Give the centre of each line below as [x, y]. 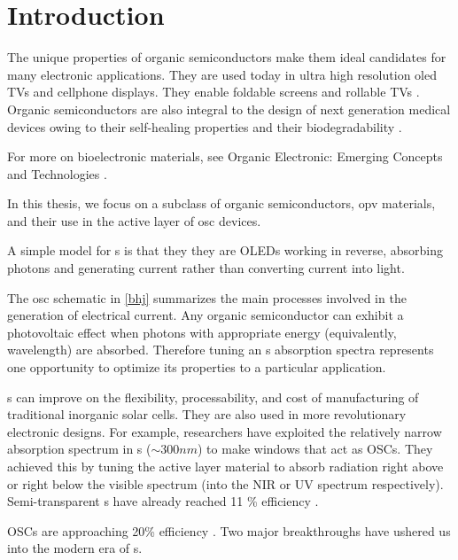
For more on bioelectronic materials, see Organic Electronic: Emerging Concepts [225, 156]
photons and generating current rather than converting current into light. [206, 268]
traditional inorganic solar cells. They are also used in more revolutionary [207, 414]
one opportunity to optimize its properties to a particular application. [197, 367]
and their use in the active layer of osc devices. [134, 220]
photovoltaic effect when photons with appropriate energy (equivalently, [202, 332]
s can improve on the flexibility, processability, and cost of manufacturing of [213, 397]
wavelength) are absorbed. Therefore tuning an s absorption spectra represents [221, 350]
